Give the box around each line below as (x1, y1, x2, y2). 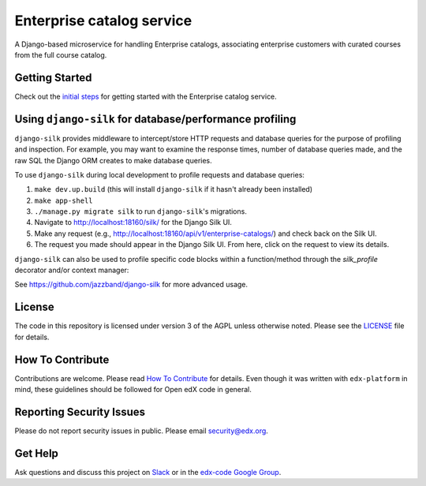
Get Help (14, 447, 59, 460)
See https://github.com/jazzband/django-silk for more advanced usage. (14, 280, 248, 290)
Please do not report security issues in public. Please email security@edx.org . (14, 426, 268, 436)
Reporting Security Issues (14, 405, 146, 418)
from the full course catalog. (14, 50, 107, 59)
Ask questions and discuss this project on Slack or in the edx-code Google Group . (14, 467, 282, 477)
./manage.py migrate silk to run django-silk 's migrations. (34, 207, 248, 216)
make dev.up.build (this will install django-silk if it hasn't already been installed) (34, 185, 313, 194)
